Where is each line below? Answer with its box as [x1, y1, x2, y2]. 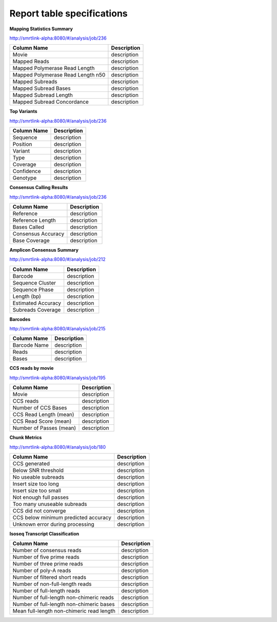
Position [12, 141, 32, 148]
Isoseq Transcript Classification [9, 531, 80, 537]
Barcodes [9, 316, 31, 322]
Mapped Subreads [12, 78, 57, 85]
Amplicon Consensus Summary [9, 247, 79, 253]
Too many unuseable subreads [12, 501, 87, 508]
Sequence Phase [12, 286, 54, 293]
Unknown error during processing [12, 521, 94, 528]
